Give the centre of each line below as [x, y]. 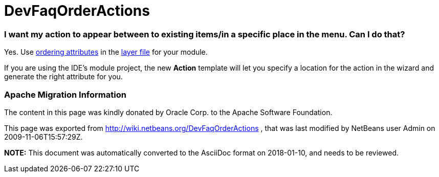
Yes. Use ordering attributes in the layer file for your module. [106, 52]
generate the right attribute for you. [63, 77]
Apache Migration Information [65, 94]
